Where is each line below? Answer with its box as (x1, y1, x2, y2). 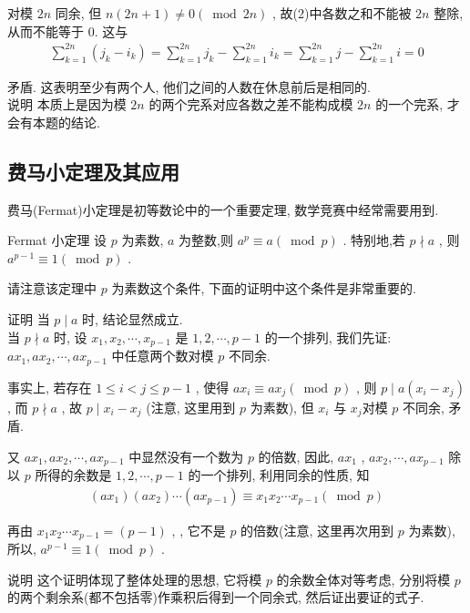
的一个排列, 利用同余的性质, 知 (188, 465, 370, 485)
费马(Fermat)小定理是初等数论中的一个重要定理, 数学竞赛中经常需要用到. (7, 199, 439, 219)
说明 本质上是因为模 (7, 95, 127, 114)
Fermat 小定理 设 (7, 230, 107, 250)
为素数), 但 (250, 397, 314, 416)
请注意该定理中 (7, 279, 97, 298)
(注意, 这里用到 (146, 397, 236, 416)
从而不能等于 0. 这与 (7, 21, 128, 40)
